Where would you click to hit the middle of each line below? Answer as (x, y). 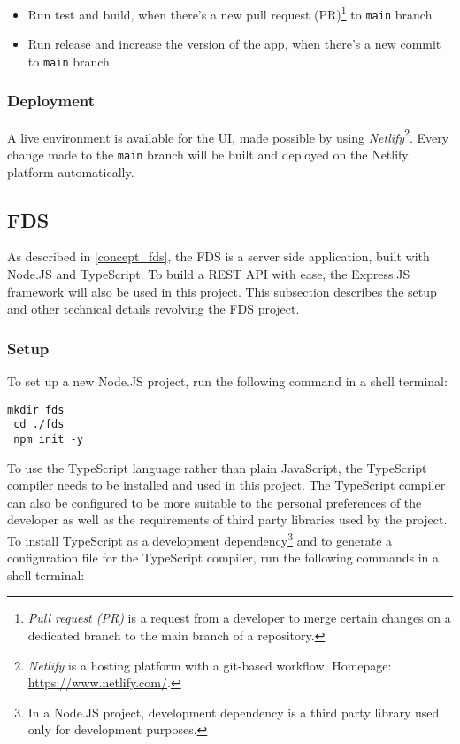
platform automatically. (71, 171)
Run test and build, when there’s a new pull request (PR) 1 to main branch (230, 13)
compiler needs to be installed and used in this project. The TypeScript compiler (226, 485)
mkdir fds (36, 410)
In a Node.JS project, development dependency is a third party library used (234, 712)
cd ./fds (39, 425)
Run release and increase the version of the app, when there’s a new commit (234, 44)
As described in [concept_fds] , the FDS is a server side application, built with (218, 256)
